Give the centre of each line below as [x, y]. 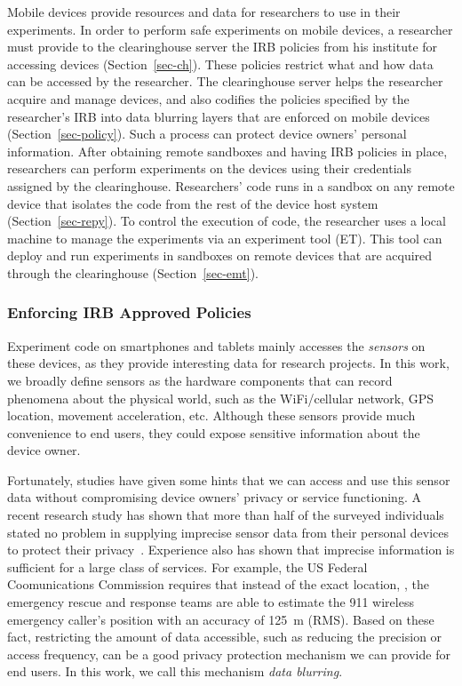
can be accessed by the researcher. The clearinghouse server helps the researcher [225, 81]
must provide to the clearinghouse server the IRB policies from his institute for [223, 47]
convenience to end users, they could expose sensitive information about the [214, 432]
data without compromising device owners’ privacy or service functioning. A [214, 497]
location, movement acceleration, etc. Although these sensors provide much [211, 415]
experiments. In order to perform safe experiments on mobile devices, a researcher [230, 29]
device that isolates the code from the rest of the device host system [193, 203]
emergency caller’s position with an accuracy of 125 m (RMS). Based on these [221, 619]
